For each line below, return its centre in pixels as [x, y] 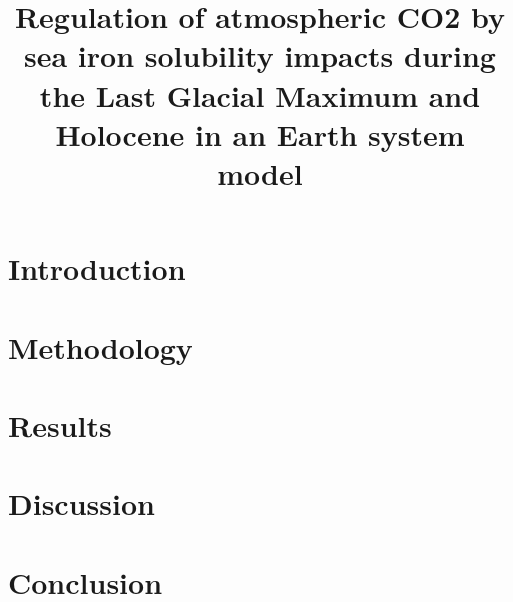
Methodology [100, 346]
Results [60, 424]
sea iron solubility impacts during [260, 55]
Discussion [81, 503]
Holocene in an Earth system [260, 133]
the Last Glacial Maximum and [260, 94]
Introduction [97, 268]
